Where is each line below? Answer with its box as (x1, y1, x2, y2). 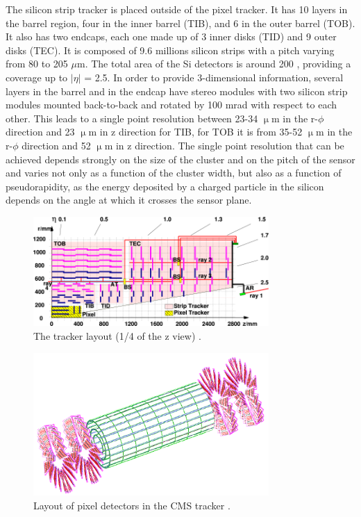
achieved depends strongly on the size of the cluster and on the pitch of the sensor (6, 151, 355, 166)
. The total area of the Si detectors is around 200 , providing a (85, 56, 351, 71)
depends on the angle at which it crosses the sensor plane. (6, 192, 252, 207)
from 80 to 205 (6, 56, 68, 71)
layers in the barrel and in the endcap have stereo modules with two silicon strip (6, 83, 348, 98)
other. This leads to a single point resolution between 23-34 (6, 110, 258, 125)
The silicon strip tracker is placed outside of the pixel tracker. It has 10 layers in (6, 2, 348, 16)
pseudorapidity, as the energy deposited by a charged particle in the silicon (6, 179, 324, 193)
